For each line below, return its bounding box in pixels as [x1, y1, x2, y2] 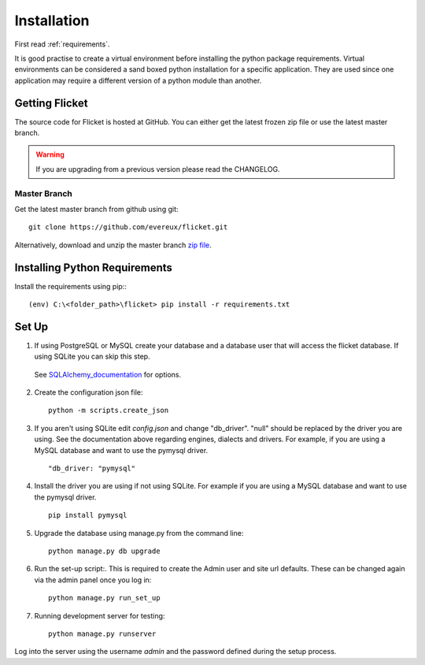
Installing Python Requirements [14, 261, 173, 274]
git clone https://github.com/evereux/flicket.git [28, 223, 228, 232]
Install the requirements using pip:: [14, 281, 128, 291]
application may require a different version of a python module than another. [14, 76, 262, 85]
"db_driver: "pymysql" [48, 464, 136, 473]
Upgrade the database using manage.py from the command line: [34, 528, 244, 537]
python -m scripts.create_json [48, 406, 169, 415]
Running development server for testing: [34, 611, 165, 620]
